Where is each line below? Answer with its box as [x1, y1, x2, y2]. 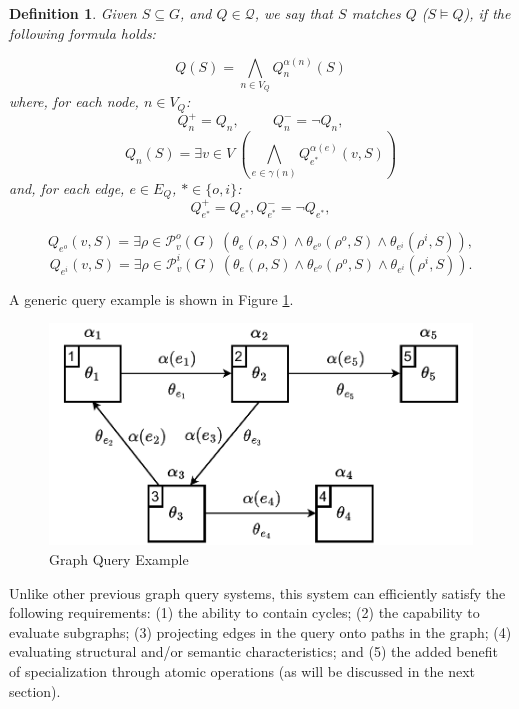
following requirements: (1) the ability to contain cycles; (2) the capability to [9, 602, 480, 623]
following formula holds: [9, 22, 156, 43]
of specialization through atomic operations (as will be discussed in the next [9, 661, 476, 681]
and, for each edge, [9, 177, 125, 198]
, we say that [254, 3, 334, 23]
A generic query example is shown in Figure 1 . [9, 288, 294, 309]
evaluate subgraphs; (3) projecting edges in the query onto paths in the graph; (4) [9, 621, 512, 642]
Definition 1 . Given [9, 3, 137, 23]
